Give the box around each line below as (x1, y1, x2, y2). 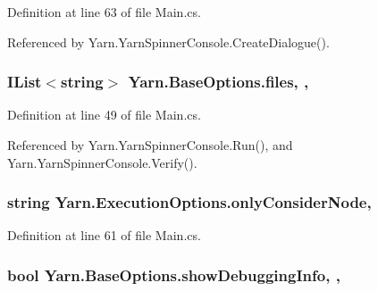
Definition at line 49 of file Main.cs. (7, 105, 201, 124)
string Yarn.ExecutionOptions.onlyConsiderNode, (7, 191, 372, 213)
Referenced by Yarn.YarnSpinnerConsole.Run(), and (7, 136, 293, 154)
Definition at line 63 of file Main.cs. (7, 3, 201, 21)
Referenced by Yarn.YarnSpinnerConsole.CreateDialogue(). (7, 32, 330, 51)
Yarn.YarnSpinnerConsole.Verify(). (7, 153, 197, 171)
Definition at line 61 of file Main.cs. (7, 226, 201, 245)
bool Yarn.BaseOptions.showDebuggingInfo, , (7, 263, 340, 286)
